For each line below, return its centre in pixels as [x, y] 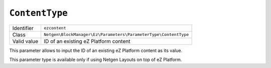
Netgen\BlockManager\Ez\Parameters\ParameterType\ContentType [116, 35]
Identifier [23, 28]
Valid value [25, 41]
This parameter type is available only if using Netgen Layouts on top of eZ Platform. [96, 59]
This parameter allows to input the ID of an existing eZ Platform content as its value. [96, 50]
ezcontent [55, 28]
